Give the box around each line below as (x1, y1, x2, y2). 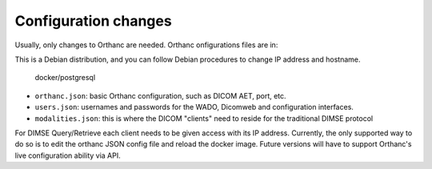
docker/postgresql (34, 73, 96, 82)
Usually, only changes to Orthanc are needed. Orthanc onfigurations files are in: (14, 40, 278, 50)
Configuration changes (14, 12, 172, 30)
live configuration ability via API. (14, 151, 121, 160)
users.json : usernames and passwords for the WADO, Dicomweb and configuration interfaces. (34, 103, 354, 112)
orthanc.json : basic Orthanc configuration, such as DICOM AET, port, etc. (34, 91, 287, 100)
